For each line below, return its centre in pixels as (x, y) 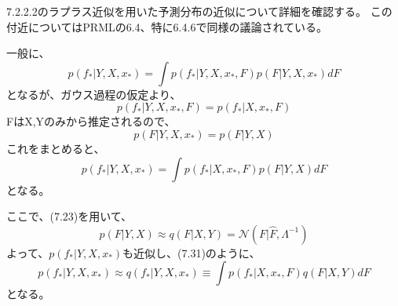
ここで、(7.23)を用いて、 (69, 216)
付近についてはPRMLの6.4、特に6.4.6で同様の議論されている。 (167, 26)
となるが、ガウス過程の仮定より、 (94, 94)
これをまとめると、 (56, 148)
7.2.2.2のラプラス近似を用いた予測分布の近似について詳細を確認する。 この (199, 11)
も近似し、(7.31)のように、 (192, 252)
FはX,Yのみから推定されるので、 (91, 121)
